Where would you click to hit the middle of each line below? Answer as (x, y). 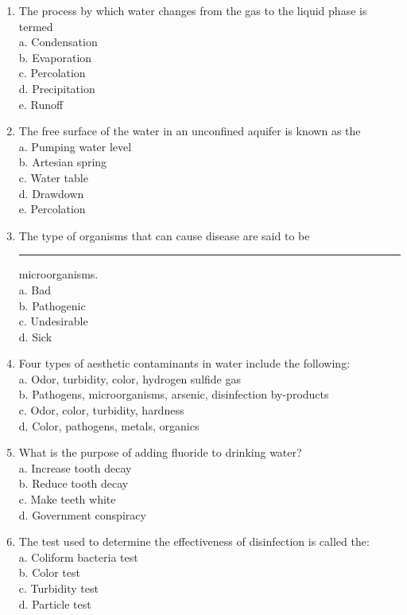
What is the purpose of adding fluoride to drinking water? (160, 452)
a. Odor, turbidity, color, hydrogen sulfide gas (130, 378)
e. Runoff (41, 104)
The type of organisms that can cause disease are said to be (164, 235)
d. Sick (35, 336)
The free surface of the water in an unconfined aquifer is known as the (190, 131)
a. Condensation (58, 42)
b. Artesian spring (63, 162)
